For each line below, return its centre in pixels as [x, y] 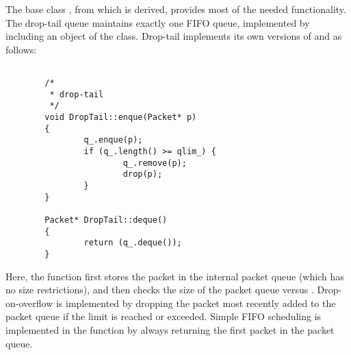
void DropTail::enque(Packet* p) [121, 117]
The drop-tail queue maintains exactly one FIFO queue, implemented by [158, 22]
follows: [21, 49]
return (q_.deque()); [133, 243]
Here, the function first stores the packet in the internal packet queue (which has [175, 276]
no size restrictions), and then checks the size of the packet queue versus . [160, 290]
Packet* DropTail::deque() [106, 220]
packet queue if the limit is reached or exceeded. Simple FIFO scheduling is [164, 316]
